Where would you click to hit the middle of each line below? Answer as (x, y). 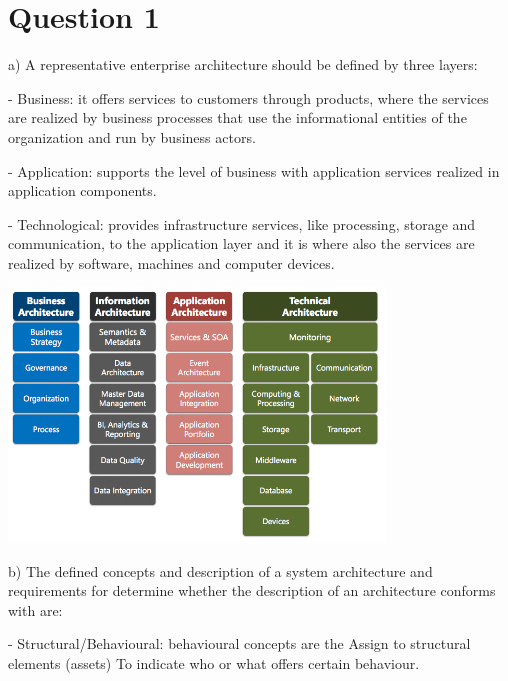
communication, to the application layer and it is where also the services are (241, 243)
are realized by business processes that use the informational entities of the (237, 117)
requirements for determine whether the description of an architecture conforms (252, 590)
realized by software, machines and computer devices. (171, 262)
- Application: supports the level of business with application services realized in (254, 170)
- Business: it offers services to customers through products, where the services (248, 97)
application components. (82, 190)
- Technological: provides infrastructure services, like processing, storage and (242, 223)
